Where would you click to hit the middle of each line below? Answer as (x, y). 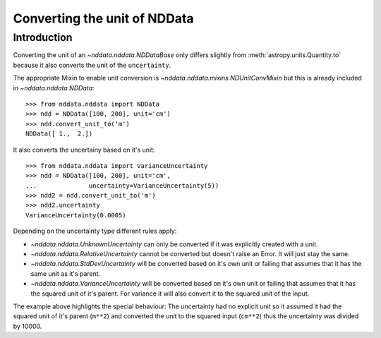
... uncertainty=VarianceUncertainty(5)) (122, 186)
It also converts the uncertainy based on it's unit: (84, 150)
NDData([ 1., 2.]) (59, 134)
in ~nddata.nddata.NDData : (54, 87)
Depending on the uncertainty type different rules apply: (95, 231)
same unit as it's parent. (66, 273)
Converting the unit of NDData (103, 18)
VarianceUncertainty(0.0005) (76, 215)
